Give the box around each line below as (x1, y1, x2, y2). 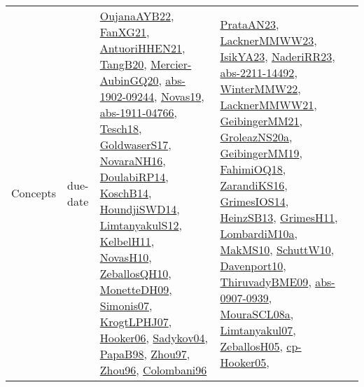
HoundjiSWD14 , (99, 201, 180, 217)
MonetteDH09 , (99, 281, 172, 297)
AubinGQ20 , (99, 72, 162, 88)
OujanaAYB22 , (99, 8, 174, 24)
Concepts (11, 185, 57, 201)
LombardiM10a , (220, 225, 298, 241)
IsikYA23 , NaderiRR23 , (220, 48, 335, 64)
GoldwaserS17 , (99, 136, 171, 153)
